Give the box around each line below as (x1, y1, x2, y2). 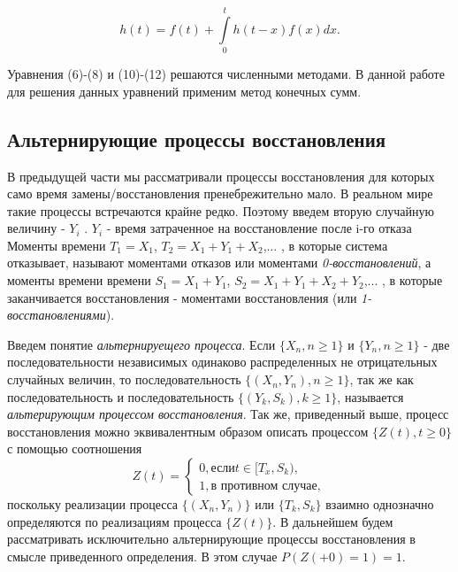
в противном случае (210, 479, 317, 492)
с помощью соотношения (7, 439, 142, 458)
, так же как (349, 370, 414, 389)
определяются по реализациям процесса (7, 512, 222, 530)
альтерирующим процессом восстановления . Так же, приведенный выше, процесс (7, 405, 449, 423)
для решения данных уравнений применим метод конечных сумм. (7, 81, 362, 100)
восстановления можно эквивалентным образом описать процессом (7, 421, 369, 440)
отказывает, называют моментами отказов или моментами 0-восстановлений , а (7, 253, 431, 272)
